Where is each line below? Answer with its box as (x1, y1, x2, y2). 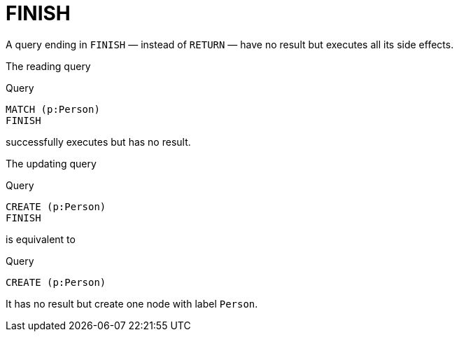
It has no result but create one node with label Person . (6, 297, 258, 310)
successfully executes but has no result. (6, 135, 191, 148)
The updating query (6, 157, 97, 170)
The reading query (6, 60, 91, 72)
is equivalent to (6, 233, 76, 245)
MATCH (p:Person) (6, 103, 100, 115)
